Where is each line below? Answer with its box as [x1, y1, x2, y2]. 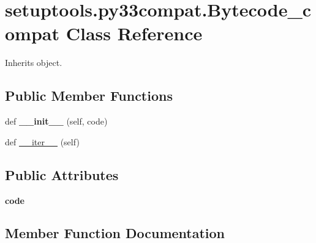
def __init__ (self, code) [5, 115, 108, 128]
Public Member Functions [5, 86, 173, 105]
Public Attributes [5, 165, 119, 184]
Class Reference [66, 21, 203, 46]
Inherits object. [5, 56, 62, 69]
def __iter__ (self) [5, 135, 80, 148]
